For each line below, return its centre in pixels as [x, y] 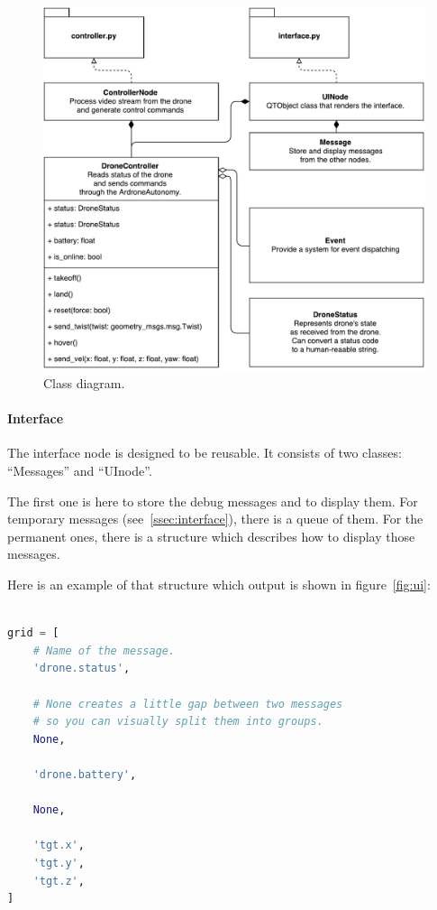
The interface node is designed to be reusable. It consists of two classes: [205, 453]
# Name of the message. [104, 650]
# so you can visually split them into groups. [178, 722]
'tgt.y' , [59, 863]
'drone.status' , [82, 669]
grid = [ [33, 633]
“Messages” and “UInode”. [80, 471]
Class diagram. [84, 383]
